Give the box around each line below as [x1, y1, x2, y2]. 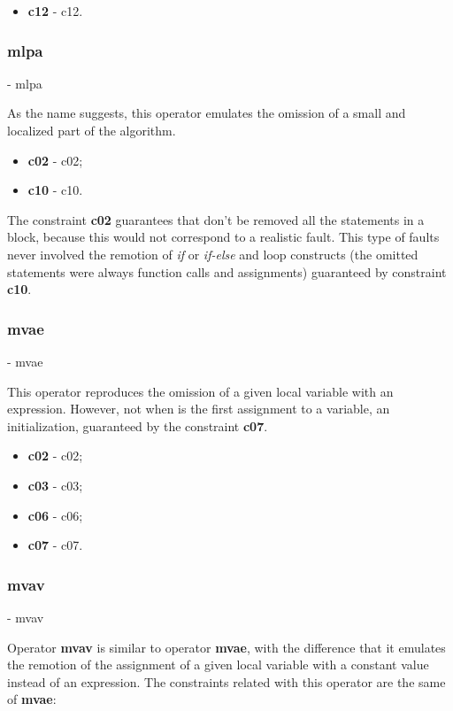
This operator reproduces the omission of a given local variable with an [7, 382, 394, 400]
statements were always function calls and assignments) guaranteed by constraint [7, 262, 447, 281]
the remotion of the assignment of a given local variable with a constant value [7, 655, 429, 674]
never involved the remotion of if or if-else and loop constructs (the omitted [7, 244, 418, 263]
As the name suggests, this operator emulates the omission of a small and [7, 104, 406, 122]
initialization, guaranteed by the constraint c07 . [7, 416, 268, 435]
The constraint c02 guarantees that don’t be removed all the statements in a [7, 210, 425, 228]
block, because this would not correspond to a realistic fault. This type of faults [7, 228, 440, 246]
